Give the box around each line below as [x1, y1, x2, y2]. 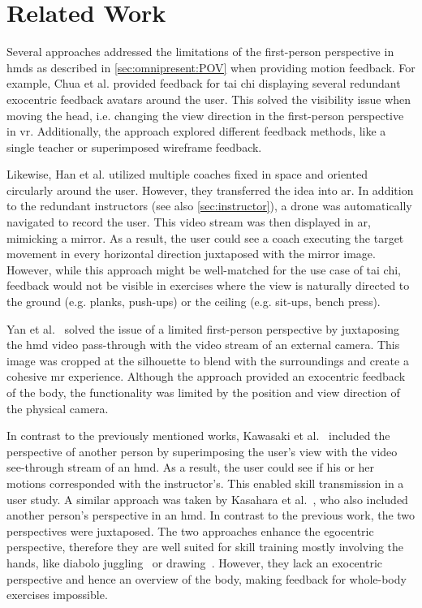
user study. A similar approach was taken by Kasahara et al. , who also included [6, 490, 408, 507]
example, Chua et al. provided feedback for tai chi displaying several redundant [6, 75, 401, 92]
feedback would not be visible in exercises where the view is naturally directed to [6, 277, 410, 294]
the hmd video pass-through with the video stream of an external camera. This [6, 336, 400, 353]
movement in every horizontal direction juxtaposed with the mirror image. [6, 245, 376, 262]
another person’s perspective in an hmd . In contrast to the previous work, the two [6, 507, 416, 524]
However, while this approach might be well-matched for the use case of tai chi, [6, 261, 402, 278]
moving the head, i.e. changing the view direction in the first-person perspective [6, 106, 404, 123]
